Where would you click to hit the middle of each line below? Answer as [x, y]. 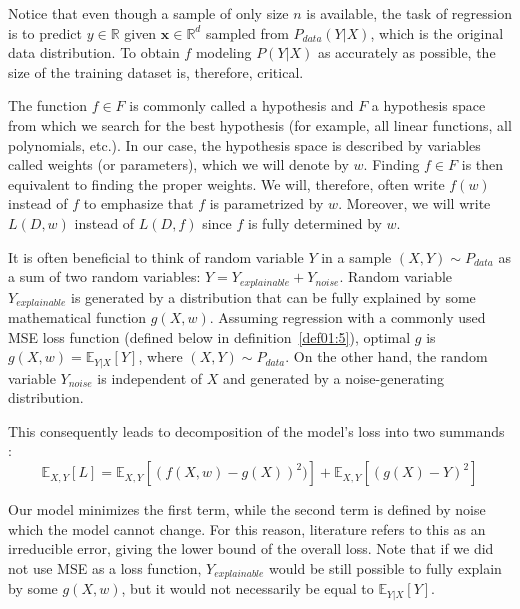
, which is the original [437, 32]
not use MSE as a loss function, [105, 567]
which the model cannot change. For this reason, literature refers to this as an [247, 528]
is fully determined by [315, 222]
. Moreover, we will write [414, 203]
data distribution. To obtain [94, 52]
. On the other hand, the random [386, 356]
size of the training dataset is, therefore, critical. [156, 71]
